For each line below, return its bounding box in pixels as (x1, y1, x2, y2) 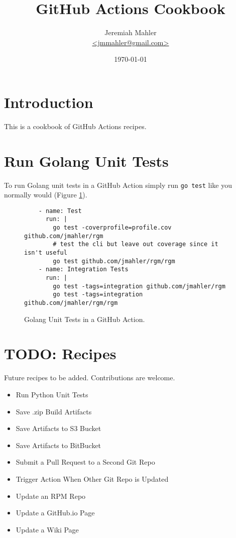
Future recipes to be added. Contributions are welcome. (4, 372, 175, 383)
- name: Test (38, 207, 82, 214)
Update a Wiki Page (16, 524, 79, 534)
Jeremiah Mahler (104, 27, 157, 38)
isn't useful (24, 249, 67, 257)
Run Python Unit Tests (16, 389, 88, 399)
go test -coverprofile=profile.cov (53, 224, 172, 232)
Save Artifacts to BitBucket (16, 440, 101, 450)
